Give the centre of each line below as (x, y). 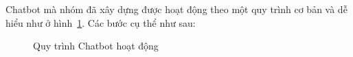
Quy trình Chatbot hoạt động (96, 46)
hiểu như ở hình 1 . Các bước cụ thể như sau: (101, 22)
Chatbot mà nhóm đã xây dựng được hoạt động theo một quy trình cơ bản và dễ (176, 9)
